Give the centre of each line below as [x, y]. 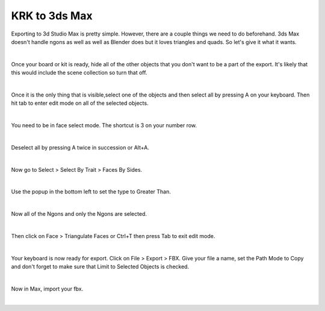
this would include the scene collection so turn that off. [79, 73]
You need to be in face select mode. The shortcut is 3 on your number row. [104, 125]
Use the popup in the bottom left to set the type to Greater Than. [91, 192]
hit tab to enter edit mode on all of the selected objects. [80, 103]
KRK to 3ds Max [52, 16]
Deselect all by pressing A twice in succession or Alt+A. [80, 147]
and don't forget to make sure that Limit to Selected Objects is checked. [100, 267]
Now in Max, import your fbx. [47, 289]
